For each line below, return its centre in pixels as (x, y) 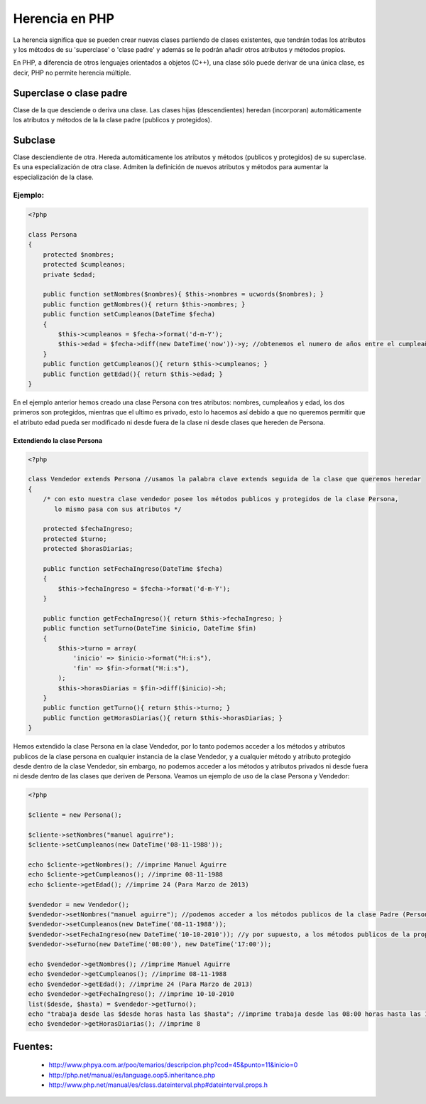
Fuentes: (33, 1046)
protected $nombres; (79, 254)
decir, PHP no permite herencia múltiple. (72, 73)
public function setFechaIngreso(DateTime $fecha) (133, 568)
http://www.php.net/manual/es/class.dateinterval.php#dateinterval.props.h (158, 1085)
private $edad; (69, 274)
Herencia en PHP (64, 18)
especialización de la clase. (53, 177)
